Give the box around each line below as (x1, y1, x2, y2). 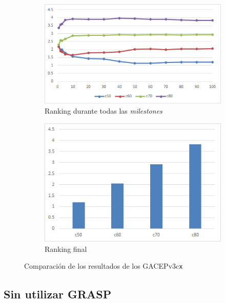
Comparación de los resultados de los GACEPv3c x (24, 261, 183, 271)
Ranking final (45, 243, 87, 254)
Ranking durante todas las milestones (45, 105, 162, 116)
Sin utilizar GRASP (4, 286, 112, 301)
